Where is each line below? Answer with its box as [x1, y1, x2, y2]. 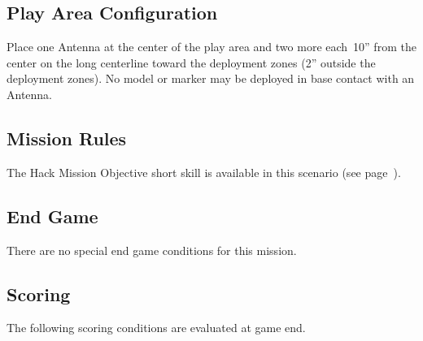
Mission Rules [7, 125, 127, 150]
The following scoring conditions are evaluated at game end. [7, 319, 306, 336]
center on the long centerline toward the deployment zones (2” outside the [7, 54, 376, 71]
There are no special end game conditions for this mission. [7, 241, 297, 258]
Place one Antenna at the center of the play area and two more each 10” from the [7, 38, 416, 55]
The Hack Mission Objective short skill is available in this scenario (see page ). [7, 163, 401, 180]
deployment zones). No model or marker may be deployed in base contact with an [7, 70, 415, 87]
